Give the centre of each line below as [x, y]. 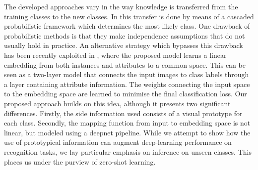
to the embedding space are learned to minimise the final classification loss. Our [126, 94]
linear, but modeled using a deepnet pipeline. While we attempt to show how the [127, 132]
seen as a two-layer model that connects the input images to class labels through [127, 74]
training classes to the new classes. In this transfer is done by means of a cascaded [129, 16]
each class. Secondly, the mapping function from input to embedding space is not [127, 123]
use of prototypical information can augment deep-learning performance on [118, 142]
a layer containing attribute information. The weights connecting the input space [127, 84]
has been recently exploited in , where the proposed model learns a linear [115, 55]
